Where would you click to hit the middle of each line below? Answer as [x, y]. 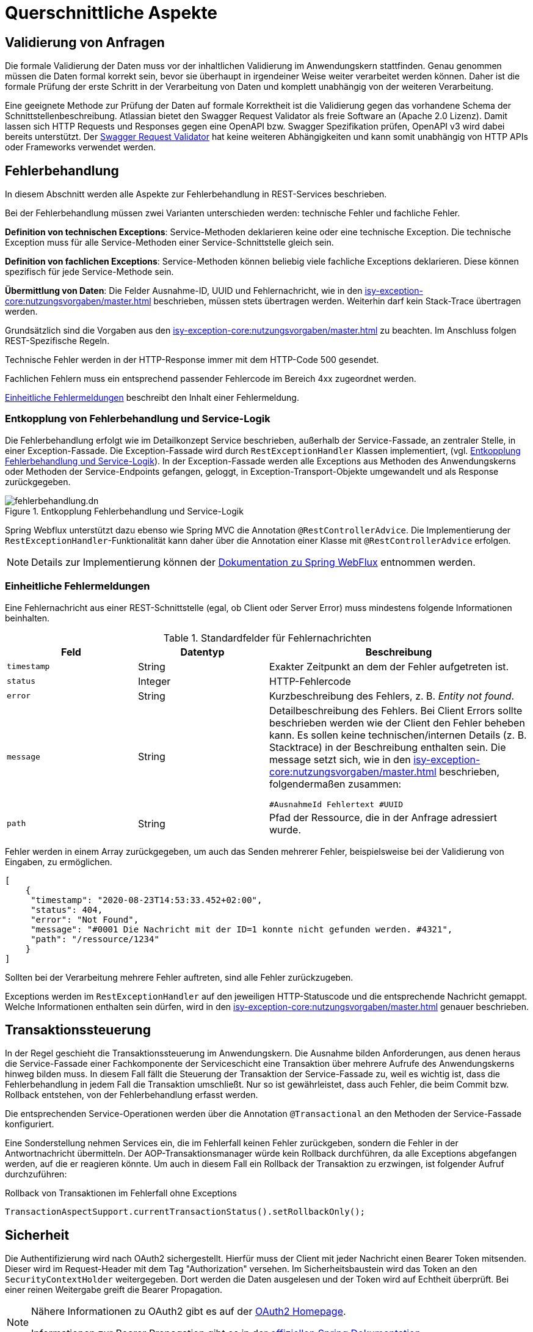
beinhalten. [27, 618]
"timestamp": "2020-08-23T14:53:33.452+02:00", [147, 900]
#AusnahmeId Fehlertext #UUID [336, 804]
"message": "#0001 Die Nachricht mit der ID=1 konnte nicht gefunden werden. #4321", [242, 929]
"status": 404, [67, 909]
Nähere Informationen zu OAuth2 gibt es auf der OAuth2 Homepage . [189, 1312]
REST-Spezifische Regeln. [57, 341]
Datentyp [202, 652]
